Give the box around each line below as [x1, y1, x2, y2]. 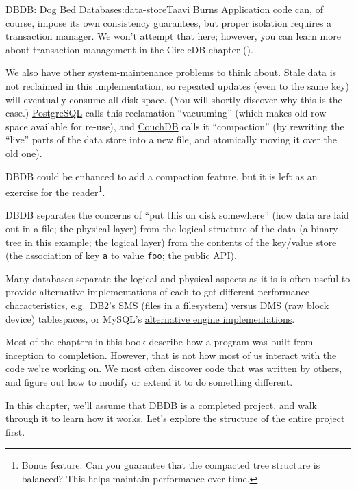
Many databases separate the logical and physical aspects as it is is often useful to [5, 271, 351, 285]
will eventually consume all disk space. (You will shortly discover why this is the [5, 92, 342, 106]
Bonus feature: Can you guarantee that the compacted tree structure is [21, 458, 320, 472]
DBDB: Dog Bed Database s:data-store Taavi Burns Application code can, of [5, 2, 323, 16]
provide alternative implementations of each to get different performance [5, 284, 309, 299]
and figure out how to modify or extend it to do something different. [5, 374, 293, 389]
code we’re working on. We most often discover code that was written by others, [5, 361, 342, 376]
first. [5, 424, 25, 439]
